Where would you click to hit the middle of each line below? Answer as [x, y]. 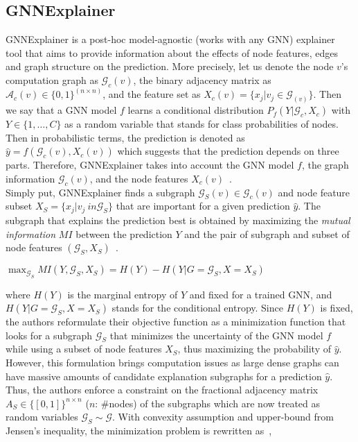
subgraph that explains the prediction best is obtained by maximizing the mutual [178, 220]
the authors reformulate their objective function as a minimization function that [176, 322]
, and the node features [139, 178]
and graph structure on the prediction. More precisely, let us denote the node [170, 66]
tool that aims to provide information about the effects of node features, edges [172, 52]
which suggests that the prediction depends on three [228, 151]
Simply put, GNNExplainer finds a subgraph [100, 192]
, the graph [325, 165]
